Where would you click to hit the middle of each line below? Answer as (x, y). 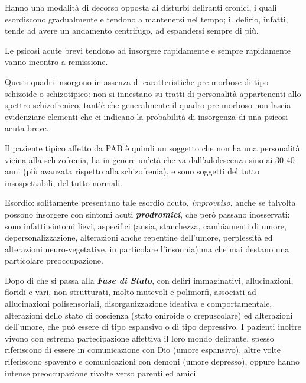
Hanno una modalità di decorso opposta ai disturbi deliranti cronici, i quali (141, 7)
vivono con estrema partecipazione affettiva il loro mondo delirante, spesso (139, 338)
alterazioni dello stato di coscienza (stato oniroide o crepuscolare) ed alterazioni (149, 315)
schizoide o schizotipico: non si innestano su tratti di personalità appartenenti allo (153, 93)
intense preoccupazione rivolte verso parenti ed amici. (102, 373)
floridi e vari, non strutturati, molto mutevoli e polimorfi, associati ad (131, 292)
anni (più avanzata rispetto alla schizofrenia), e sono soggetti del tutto (132, 171)
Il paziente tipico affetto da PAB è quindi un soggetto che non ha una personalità (152, 147)
